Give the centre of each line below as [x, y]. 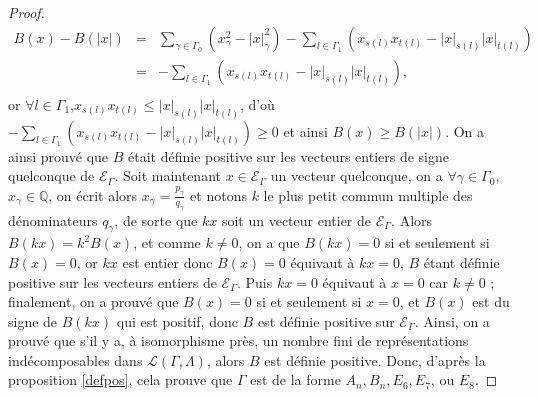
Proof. [26, 12]
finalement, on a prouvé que [93, 301]
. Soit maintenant [167, 175]
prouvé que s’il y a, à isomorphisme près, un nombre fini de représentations [238, 340]
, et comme [167, 242]
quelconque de [51, 175]
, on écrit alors [93, 194]
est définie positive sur [326, 320]
